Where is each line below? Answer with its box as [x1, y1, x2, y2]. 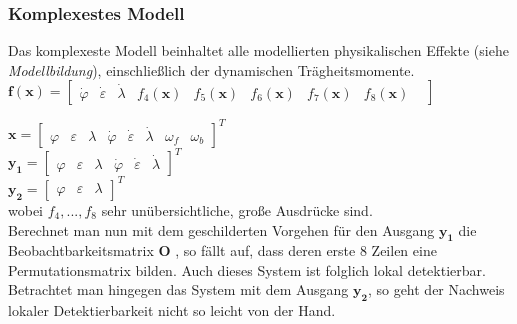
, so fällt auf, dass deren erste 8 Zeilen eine [175, 240, 437, 261]
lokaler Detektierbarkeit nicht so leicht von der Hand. [8, 300, 336, 321]
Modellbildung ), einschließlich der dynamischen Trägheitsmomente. [8, 59, 415, 80]
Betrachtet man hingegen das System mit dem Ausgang [8, 279, 349, 300]
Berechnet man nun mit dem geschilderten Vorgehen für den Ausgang [8, 219, 435, 240]
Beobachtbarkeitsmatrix [8, 240, 154, 261]
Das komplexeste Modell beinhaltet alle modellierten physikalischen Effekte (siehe [8, 40, 509, 61]
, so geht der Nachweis [367, 279, 505, 300]
